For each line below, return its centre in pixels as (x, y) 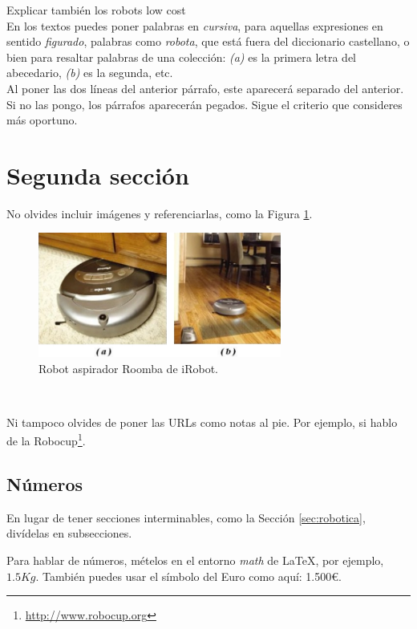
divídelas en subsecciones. (69, 533)
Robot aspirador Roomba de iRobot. (128, 368)
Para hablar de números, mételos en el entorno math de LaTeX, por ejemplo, (195, 560)
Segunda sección (98, 174)
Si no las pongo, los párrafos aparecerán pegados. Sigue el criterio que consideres (204, 104)
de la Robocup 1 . (46, 440)
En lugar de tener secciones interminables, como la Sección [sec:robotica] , (186, 517)
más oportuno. (42, 120)
